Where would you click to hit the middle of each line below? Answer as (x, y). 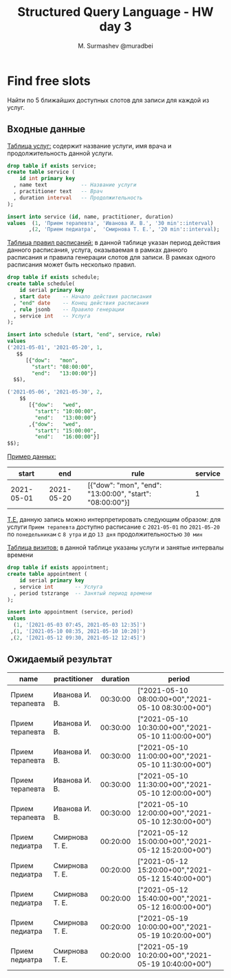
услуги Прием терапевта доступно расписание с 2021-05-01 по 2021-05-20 (113, 527)
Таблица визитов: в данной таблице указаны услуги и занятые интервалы (115, 548)
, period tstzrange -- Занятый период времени (83, 593)
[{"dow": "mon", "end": (124, 485)
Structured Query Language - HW (115, 12)
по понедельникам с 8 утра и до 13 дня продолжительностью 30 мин (105, 534)
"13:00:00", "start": (119, 494)
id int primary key (47, 179)
